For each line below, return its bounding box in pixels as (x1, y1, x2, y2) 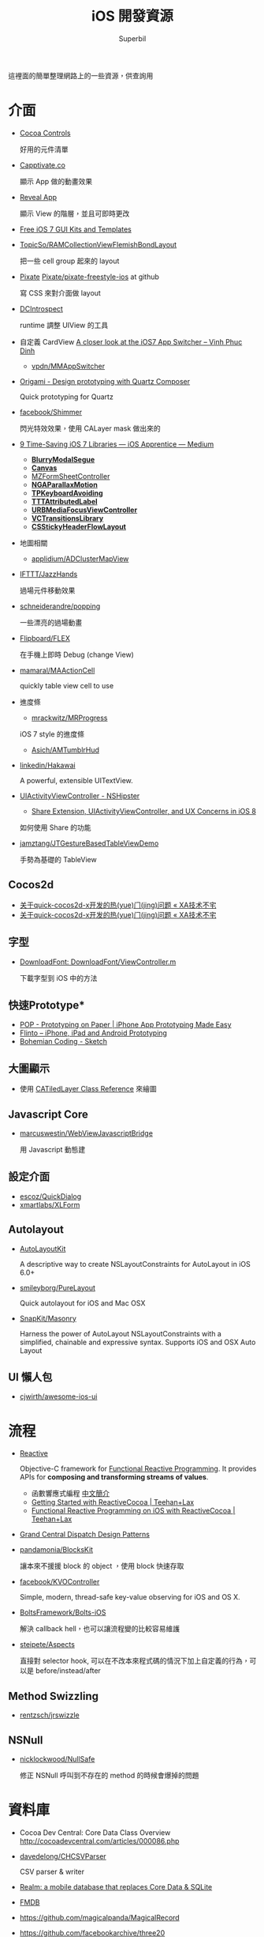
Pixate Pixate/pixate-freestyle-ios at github (19, 272, 160, 281)
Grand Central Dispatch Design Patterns (19, 1530, 150, 1539)
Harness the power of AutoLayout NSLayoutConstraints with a (19, 1328, 222, 1338)
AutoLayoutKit (19, 1244, 66, 1253)
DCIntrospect (19, 303, 63, 313)
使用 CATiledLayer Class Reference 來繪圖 (19, 1084, 157, 1094)
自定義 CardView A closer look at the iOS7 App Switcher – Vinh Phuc (19, 337, 243, 346)
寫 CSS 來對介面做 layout (19, 288, 101, 297)
